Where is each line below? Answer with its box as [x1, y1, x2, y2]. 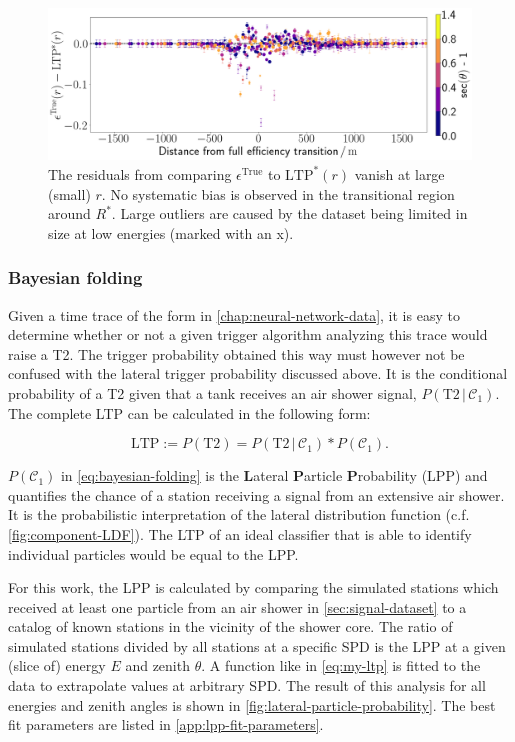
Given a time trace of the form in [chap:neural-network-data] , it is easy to [8, 304, 460, 325]
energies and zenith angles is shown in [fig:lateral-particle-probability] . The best [8, 694, 496, 715]
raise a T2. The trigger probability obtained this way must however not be [8, 343, 465, 364]
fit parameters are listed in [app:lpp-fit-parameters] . [8, 714, 324, 735]
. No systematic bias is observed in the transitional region [101, 183, 455, 204]
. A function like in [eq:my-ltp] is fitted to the [201, 655, 481, 676]
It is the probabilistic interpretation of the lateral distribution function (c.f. [8, 504, 470, 525]
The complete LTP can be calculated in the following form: [8, 402, 371, 423]
